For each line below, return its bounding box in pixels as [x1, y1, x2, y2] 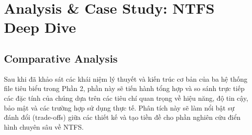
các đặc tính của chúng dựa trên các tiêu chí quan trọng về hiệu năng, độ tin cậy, [4, 92, 249, 103]
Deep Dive [4, 17, 76, 37]
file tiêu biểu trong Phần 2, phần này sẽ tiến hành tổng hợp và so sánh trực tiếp [4, 83, 245, 93]
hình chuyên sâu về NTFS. [4, 121, 84, 132]
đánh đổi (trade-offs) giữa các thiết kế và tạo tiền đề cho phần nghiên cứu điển [4, 112, 241, 122]
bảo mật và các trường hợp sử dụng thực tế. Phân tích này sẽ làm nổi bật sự [4, 102, 235, 112]
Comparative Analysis [4, 50, 118, 66]
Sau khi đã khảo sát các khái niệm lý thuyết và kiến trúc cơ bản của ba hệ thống [4, 73, 248, 84]
